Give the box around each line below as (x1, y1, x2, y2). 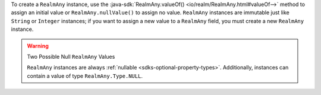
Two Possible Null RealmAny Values (27, 53, 115, 60)
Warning (27, 42, 49, 49)
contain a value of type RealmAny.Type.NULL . (27, 72, 143, 80)
